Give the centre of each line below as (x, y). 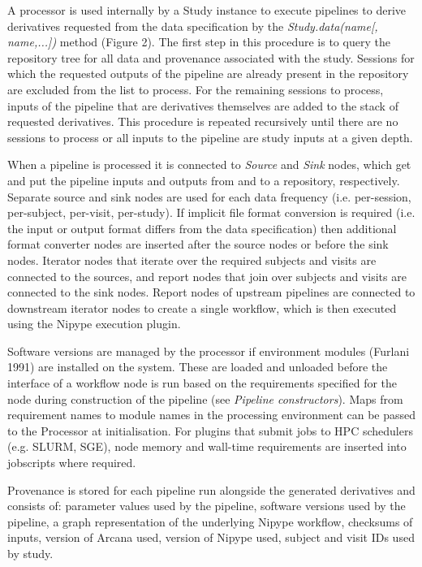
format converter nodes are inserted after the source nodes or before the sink (198, 244)
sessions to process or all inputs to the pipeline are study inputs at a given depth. (210, 137)
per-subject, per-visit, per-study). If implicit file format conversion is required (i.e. (211, 212)
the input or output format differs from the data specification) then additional (202, 228)
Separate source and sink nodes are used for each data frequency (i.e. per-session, (209, 196)
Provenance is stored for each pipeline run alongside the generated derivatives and (211, 489)
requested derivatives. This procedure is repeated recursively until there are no (203, 121)
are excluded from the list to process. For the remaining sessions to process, (196, 89)
